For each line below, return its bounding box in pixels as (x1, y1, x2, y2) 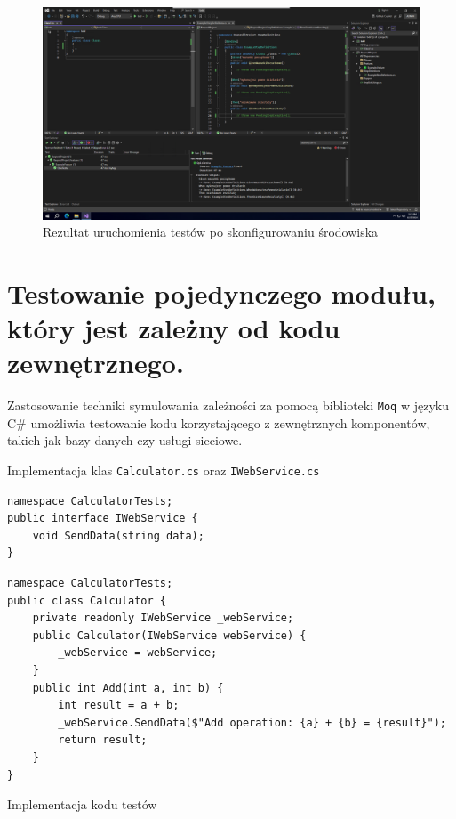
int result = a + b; (58, 699, 180, 712)
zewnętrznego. (7, 345, 184, 381)
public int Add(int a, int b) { (32, 681, 224, 694)
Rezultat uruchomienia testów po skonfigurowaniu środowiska (43, 223, 379, 241)
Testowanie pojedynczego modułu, (7, 274, 436, 311)
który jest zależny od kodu (7, 310, 340, 346)
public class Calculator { (7, 594, 166, 607)
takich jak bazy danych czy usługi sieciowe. (7, 431, 243, 450)
